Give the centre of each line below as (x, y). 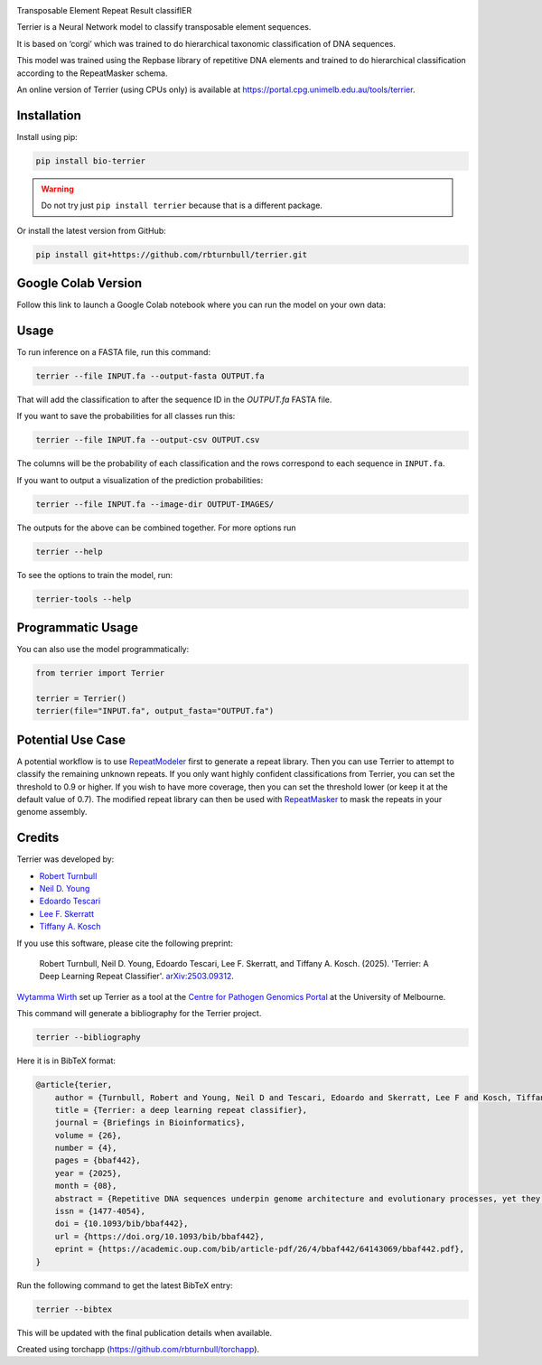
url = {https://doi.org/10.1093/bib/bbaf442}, (160, 1236)
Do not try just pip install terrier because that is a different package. (182, 206)
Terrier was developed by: (65, 859)
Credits (38, 838)
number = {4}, (86, 1148)
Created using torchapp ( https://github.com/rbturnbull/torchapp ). (138, 1349)
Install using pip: (47, 136)
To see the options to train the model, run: (95, 575)
